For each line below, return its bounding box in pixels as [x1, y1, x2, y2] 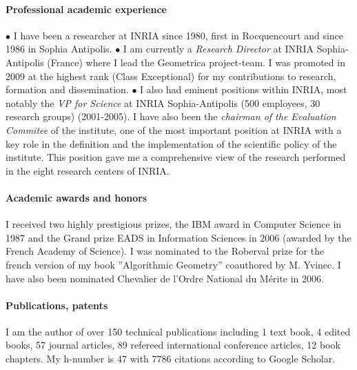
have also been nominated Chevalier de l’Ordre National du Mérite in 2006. [6, 271, 324, 285]
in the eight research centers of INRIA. [6, 163, 170, 177]
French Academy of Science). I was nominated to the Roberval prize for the [6, 244, 325, 258]
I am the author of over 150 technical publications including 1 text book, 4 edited [6, 324, 351, 338]
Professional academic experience [6, 1, 167, 16]
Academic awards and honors [6, 190, 147, 204]
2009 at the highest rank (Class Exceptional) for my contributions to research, [6, 68, 336, 83]
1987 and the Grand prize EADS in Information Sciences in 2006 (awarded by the [6, 230, 351, 244]
